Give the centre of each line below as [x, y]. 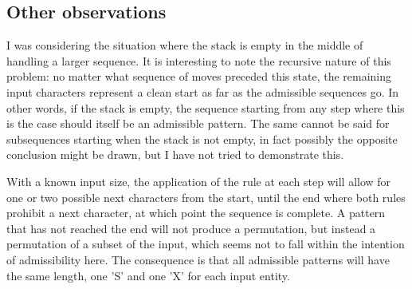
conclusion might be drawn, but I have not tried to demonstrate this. [175, 154]
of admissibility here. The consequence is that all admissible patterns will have [198, 259]
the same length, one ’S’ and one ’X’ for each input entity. [148, 275]
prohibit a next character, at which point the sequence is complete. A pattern [196, 213]
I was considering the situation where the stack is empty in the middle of [185, 45]
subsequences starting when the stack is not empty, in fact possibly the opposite [202, 139]
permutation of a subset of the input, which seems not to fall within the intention [206, 244]
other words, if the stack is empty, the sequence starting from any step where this [206, 107]
